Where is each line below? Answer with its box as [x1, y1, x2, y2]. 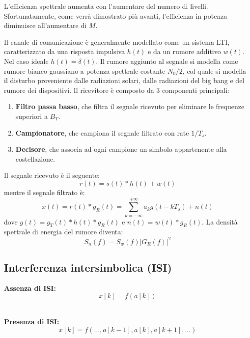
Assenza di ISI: [4, 282, 56, 293]
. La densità [202, 216, 238, 226]
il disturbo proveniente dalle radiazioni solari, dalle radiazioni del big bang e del [4, 75, 245, 85]
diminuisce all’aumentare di [4, 20, 87, 30]
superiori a [15, 111, 48, 121]
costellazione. [15, 153, 55, 164]
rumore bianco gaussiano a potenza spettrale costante [4, 65, 166, 76]
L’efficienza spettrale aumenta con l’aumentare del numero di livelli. [4, 1, 208, 11]
